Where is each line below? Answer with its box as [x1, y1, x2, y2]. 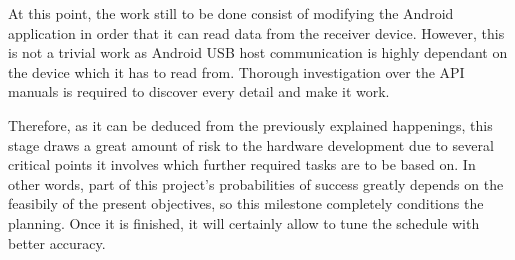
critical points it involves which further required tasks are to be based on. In [8, 154, 476, 175]
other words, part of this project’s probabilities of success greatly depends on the [8, 173, 504, 194]
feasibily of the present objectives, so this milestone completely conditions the [8, 193, 484, 214]
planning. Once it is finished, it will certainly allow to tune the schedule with [8, 212, 480, 233]
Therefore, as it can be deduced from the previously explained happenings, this [8, 114, 493, 135]
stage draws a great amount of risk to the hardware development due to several [8, 134, 494, 155]
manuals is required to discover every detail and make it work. [8, 81, 390, 102]
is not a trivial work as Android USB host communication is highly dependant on [8, 42, 508, 63]
